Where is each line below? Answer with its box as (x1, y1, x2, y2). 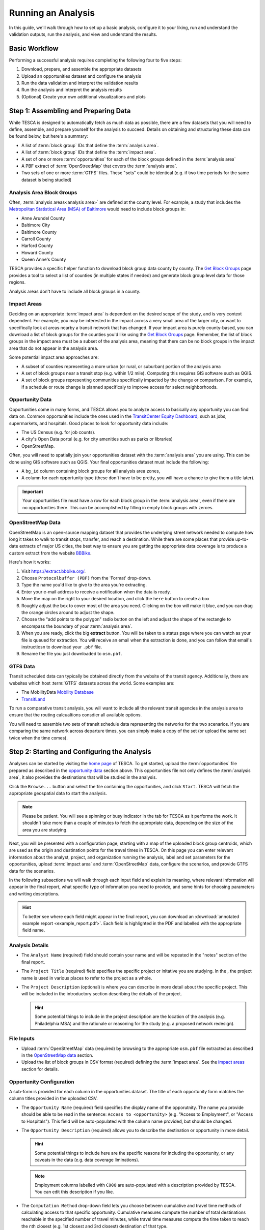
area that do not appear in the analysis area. (9, 345, 98, 351)
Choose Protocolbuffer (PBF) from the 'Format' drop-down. (21, 575, 152, 581)
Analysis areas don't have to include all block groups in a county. (9, 288, 141, 294)
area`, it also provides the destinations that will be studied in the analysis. (9, 774, 157, 780)
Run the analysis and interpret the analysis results (21, 87, 122, 93)
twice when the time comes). (9, 735, 68, 740)
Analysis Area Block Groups (9, 189, 78, 196)
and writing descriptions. (9, 891, 60, 896)
